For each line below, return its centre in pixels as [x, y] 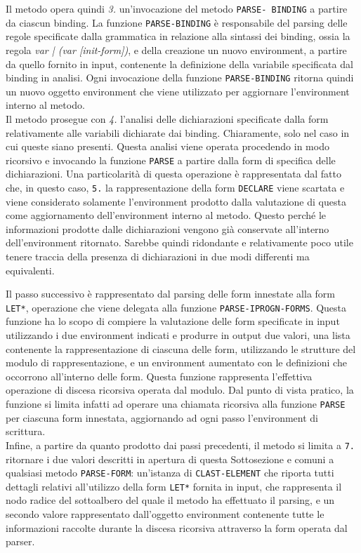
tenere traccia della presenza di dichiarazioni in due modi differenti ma [158, 256]
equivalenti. [30, 270]
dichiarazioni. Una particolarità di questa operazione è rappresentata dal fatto [173, 174]
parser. [20, 541]
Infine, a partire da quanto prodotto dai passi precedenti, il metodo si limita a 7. [180, 445]
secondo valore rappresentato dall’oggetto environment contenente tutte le [165, 514]
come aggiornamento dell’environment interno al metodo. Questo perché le [166, 215]
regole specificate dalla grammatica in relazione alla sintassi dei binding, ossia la [178, 36]
